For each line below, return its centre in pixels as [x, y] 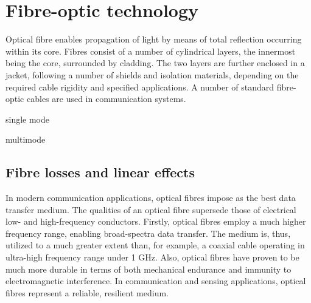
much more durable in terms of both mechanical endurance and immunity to [149, 269]
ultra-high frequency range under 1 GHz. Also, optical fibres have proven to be [152, 257]
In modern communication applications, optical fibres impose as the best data [151, 198]
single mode [28, 119]
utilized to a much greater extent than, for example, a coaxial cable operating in [155, 245]
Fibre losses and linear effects [100, 172]
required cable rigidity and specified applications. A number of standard [140, 87]
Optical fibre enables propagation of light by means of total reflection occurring [154, 39]
